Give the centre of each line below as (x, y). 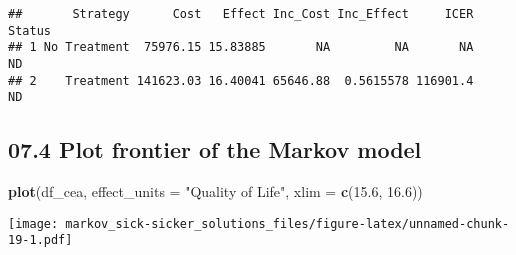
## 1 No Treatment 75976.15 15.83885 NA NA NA (241, 47)
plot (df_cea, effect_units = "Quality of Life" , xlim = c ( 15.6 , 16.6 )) (215, 191)
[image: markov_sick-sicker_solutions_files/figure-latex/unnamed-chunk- (259, 223)
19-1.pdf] (40, 240)
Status (29, 30)
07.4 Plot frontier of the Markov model (215, 149)
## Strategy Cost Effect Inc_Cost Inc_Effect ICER (241, 14)
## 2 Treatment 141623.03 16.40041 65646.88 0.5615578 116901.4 (241, 80)
